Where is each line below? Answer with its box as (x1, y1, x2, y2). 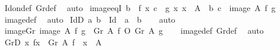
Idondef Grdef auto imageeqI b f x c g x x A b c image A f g (4, 2, 276, 13)
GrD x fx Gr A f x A (4, 35, 102, 48)
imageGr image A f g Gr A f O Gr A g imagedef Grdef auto (4, 24, 264, 37)
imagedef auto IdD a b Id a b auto (4, 13, 176, 25)
